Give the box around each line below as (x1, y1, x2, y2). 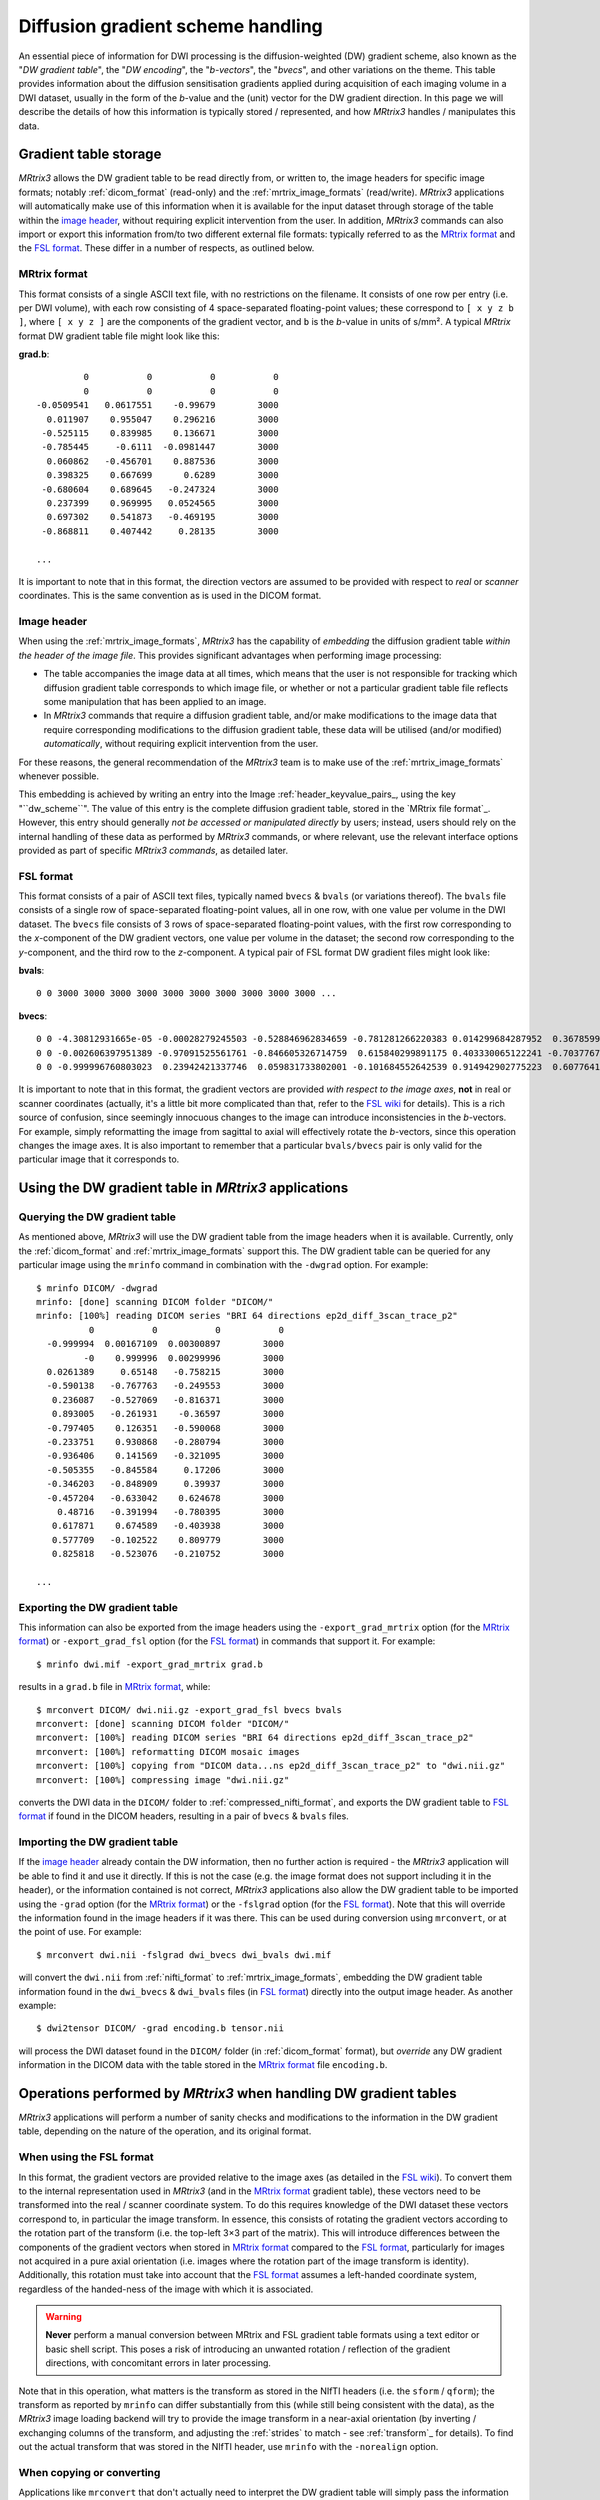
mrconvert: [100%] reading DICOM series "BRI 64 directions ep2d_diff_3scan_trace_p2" (36, 1732, 474, 1744)
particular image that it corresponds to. (18, 1153, 180, 1165)
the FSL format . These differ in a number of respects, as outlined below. (18, 242, 315, 254)
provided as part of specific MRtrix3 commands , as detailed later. (18, 844, 289, 856)
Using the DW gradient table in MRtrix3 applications (18, 1180, 349, 1197)
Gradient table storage (18, 146, 162, 163)
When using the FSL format (18, 2150, 154, 2164)
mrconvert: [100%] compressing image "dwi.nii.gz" (36, 1774, 290, 1785)
